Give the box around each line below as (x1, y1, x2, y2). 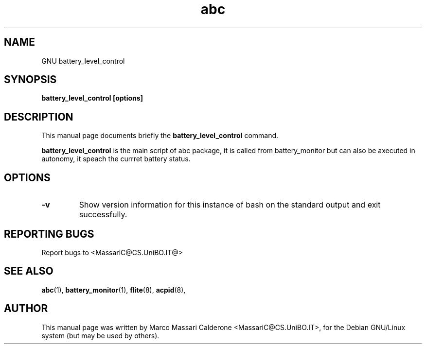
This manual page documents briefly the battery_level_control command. (41, 131, 279, 140)
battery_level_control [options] (41, 94, 143, 103)
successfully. (79, 209, 127, 220)
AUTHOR (4, 302, 48, 315)
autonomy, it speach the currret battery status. (41, 155, 191, 163)
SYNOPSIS (4, 73, 57, 86)
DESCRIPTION (4, 110, 73, 123)
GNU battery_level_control (41, 56, 125, 65)
